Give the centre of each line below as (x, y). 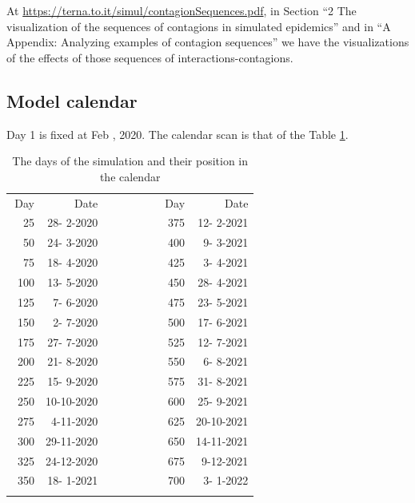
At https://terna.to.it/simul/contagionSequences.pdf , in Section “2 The (182, 10)
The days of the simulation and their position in (130, 161)
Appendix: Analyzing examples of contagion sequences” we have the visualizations (208, 42)
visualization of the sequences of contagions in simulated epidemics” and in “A (199, 26)
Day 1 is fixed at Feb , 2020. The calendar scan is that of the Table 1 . (178, 134)
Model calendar (72, 100)
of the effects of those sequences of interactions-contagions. (150, 57)
